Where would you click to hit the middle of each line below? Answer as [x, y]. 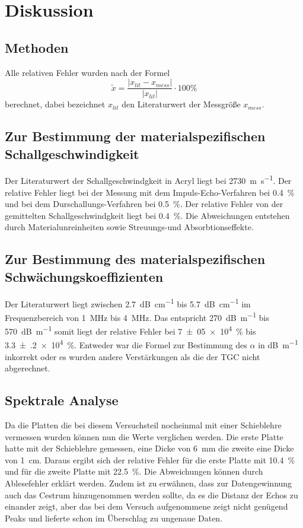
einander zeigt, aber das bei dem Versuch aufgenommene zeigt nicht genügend [146, 506]
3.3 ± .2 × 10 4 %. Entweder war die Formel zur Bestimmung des [126, 344]
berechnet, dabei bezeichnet [55, 104]
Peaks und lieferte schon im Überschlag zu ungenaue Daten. [114, 518]
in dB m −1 [278, 344]
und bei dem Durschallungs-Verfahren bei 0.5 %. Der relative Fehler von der [144, 204]
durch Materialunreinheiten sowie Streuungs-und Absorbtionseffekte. [129, 227]
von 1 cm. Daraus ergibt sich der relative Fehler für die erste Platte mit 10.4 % [150, 459]
